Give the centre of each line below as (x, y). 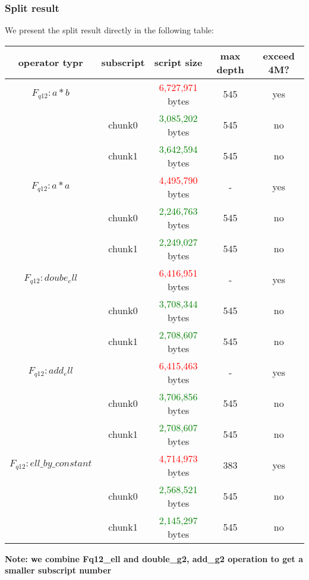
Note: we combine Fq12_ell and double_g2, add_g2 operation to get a (154, 558)
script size (178, 62)
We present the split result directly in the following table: (109, 30)
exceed (279, 55)
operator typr (51, 62)
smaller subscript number (58, 570)
